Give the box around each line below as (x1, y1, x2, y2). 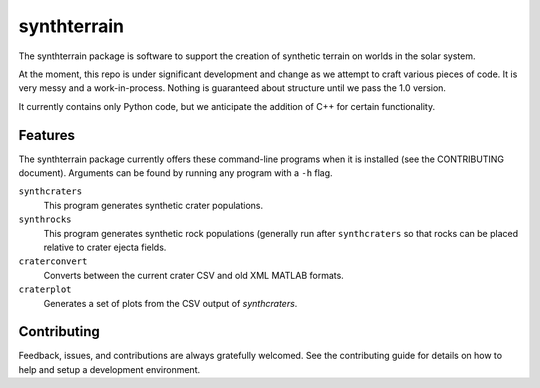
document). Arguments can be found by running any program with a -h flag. (18, 167, 334, 179)
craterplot (18, 284, 72, 295)
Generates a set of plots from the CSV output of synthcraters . (43, 297, 298, 309)
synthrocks (18, 214, 72, 225)
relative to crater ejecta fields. (43, 241, 167, 253)
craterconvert (18, 256, 88, 267)
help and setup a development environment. (18, 363, 200, 375)
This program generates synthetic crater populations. (43, 199, 264, 211)
